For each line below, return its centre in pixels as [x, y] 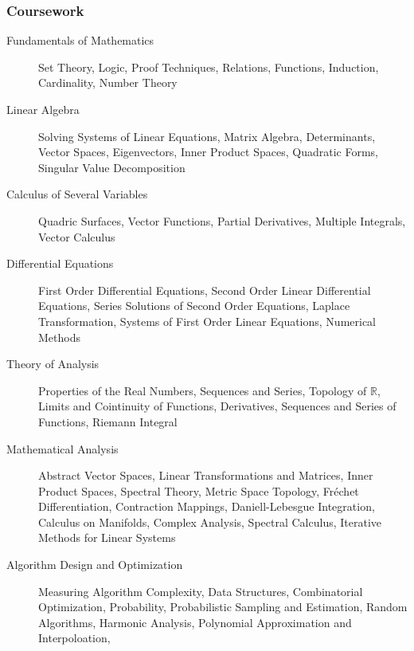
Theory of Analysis [53, 364]
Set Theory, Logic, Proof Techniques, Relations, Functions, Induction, [209, 67]
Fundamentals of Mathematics [80, 40]
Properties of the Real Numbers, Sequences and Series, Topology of [203, 390]
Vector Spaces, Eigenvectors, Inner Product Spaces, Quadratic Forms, [208, 152]
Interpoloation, [74, 638]
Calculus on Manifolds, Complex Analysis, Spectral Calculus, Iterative [210, 522]
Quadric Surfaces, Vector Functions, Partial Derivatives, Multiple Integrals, [222, 220]
